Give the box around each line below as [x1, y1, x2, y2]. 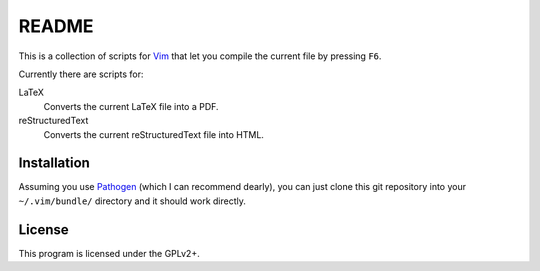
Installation [18, 155, 90, 172]
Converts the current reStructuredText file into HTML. [43, 128, 265, 140]
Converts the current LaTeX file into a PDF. [43, 100, 219, 112]
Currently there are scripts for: [18, 68, 144, 80]
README [18, 15, 94, 37]
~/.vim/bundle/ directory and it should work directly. [18, 195, 247, 207]
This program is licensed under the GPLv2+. [18, 247, 200, 259]
